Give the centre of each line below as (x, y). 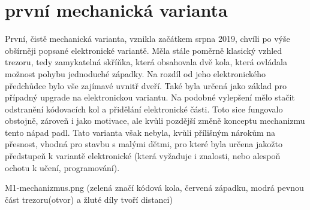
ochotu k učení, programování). (62, 167)
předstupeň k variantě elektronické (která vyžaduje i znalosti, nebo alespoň (143, 156)
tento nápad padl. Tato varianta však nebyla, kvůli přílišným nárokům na (140, 132)
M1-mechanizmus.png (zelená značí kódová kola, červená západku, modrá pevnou (154, 188)
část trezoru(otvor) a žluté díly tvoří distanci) (89, 199)
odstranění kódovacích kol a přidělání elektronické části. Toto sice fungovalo (144, 109)
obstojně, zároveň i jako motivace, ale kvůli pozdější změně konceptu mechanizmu (155, 121)
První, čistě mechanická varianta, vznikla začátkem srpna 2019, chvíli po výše (148, 39)
